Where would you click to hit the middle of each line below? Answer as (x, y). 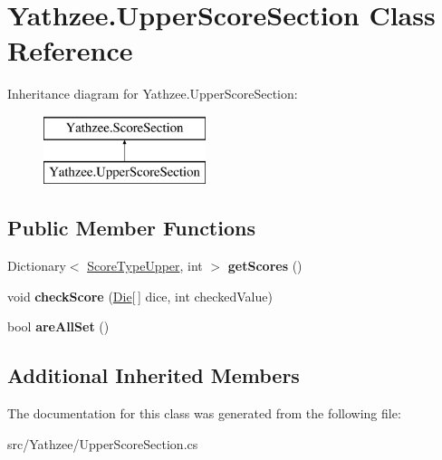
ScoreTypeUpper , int (145, 266)
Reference (70, 50)
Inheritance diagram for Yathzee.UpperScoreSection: (153, 94)
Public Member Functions (131, 228)
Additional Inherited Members (154, 375)
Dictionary (37, 266)
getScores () (265, 266)
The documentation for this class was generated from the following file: (204, 413)
